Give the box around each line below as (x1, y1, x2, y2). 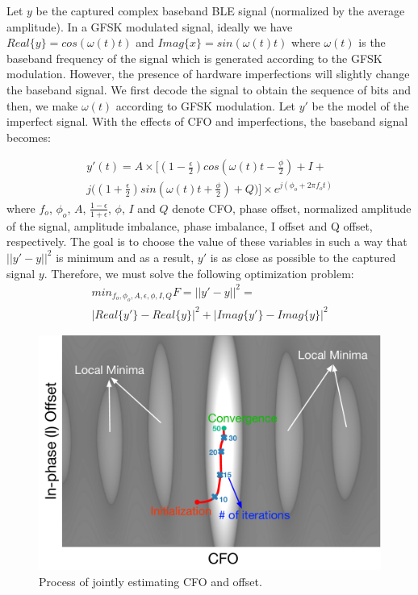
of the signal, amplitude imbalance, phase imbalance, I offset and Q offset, (6, 217, 373, 234)
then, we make (6, 97, 78, 114)
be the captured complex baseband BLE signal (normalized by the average (36, 2, 405, 19)
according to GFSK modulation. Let (115, 97, 296, 114)
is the (358, 34, 386, 51)
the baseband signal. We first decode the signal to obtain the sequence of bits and (6, 81, 412, 98)
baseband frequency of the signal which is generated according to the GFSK (6, 49, 382, 66)
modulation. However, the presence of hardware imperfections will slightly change (6, 65, 410, 82)
